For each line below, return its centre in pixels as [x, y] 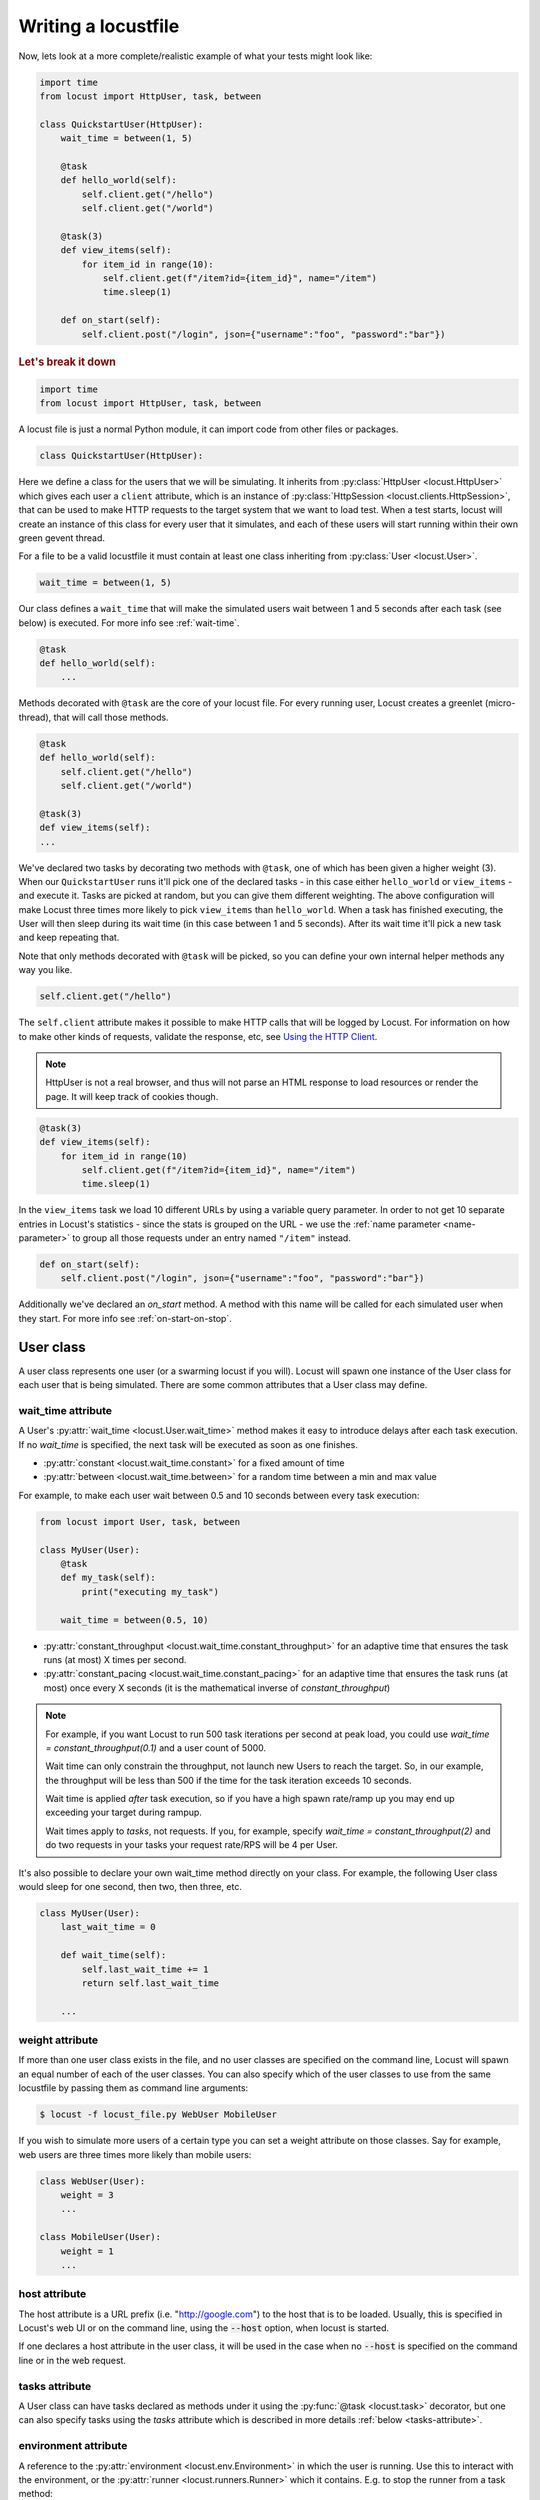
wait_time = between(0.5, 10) [134, 1619]
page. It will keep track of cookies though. [132, 1096]
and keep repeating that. [69, 937]
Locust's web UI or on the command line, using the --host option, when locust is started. [204, 2328]
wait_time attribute [65, 1410]
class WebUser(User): [92, 2181]
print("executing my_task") [150, 1591]
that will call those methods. [111, 717]
